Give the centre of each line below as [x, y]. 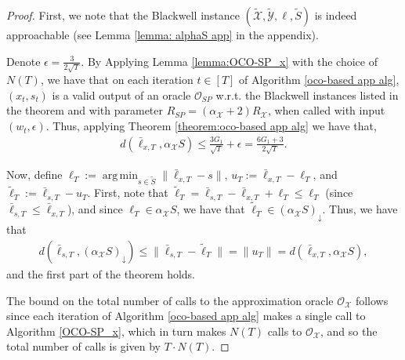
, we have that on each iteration [117, 80]
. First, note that [128, 193]
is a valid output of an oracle [121, 95]
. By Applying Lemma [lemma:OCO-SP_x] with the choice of [229, 61]
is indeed [336, 15]
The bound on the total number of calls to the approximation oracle [170, 300]
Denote [24, 61]
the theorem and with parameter [85, 110]
